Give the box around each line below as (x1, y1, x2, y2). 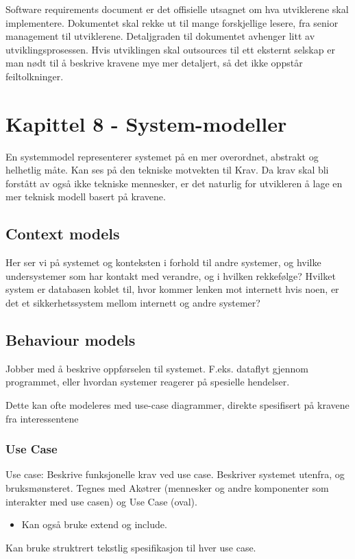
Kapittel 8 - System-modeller (5, 109, 287, 137)
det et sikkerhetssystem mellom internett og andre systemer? (5, 296, 260, 310)
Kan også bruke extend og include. (21, 517, 167, 532)
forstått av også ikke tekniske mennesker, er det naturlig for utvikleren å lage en (5, 176, 343, 190)
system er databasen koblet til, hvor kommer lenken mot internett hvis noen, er (5, 282, 339, 296)
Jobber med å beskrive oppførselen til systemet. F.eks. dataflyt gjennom (5, 361, 308, 375)
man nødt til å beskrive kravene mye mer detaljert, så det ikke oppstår (5, 56, 303, 70)
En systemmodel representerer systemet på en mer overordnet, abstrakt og (5, 149, 319, 163)
